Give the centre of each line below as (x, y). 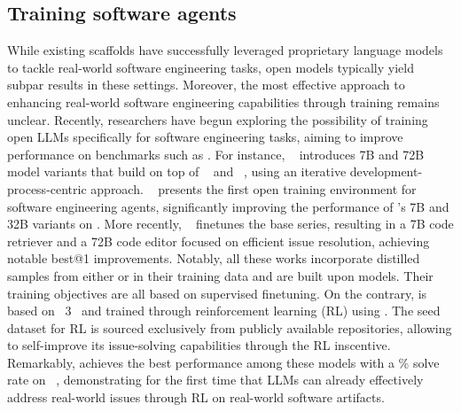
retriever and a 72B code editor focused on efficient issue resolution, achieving (219, 241)
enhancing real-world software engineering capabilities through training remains (223, 101)
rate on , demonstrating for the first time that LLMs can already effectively (215, 380)
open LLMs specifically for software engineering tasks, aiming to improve (205, 137)
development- (386, 171)
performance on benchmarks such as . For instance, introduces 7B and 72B (216, 154)
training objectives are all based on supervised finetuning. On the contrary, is (217, 293)
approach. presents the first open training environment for (254, 188)
